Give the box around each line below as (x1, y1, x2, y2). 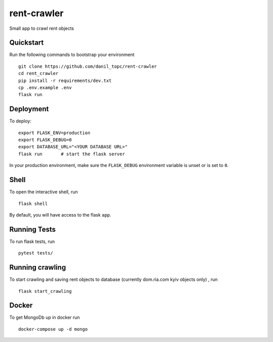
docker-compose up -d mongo (18, 326, 88, 332)
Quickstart (9, 38, 44, 47)
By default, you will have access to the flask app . (9, 211, 111, 218)
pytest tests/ (18, 250, 53, 256)
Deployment (9, 105, 49, 113)
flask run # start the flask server (18, 151, 125, 157)
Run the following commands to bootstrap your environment (9, 52, 135, 58)
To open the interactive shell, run (9, 189, 78, 195)
